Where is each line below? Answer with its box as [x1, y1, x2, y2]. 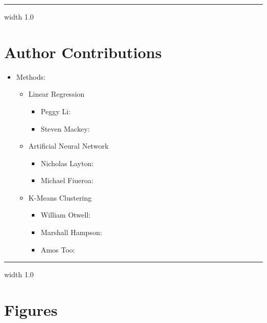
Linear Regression [28, 88, 85, 99]
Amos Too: [41, 244, 75, 255]
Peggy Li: [41, 105, 71, 116]
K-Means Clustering [28, 192, 92, 203]
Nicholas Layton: [41, 157, 94, 168]
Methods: [16, 71, 46, 82]
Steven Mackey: [41, 123, 90, 134]
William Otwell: [41, 209, 91, 220]
